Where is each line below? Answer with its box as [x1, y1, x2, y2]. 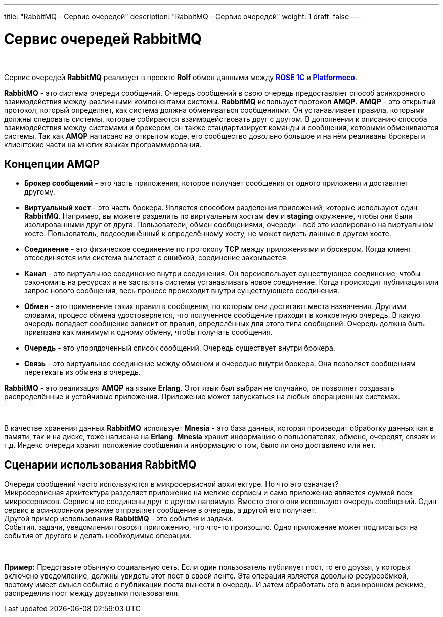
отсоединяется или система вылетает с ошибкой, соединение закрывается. [24, 253, 288, 262]
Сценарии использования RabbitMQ [4, 458, 197, 471]
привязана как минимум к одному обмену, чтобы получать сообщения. [24, 328, 273, 337]
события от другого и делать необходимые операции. [4, 531, 192, 541]
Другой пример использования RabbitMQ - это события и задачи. [4, 514, 234, 523]
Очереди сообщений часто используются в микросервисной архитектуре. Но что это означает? [4, 480, 339, 489]
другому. [24, 187, 55, 197]
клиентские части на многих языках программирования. [4, 140, 202, 149]
